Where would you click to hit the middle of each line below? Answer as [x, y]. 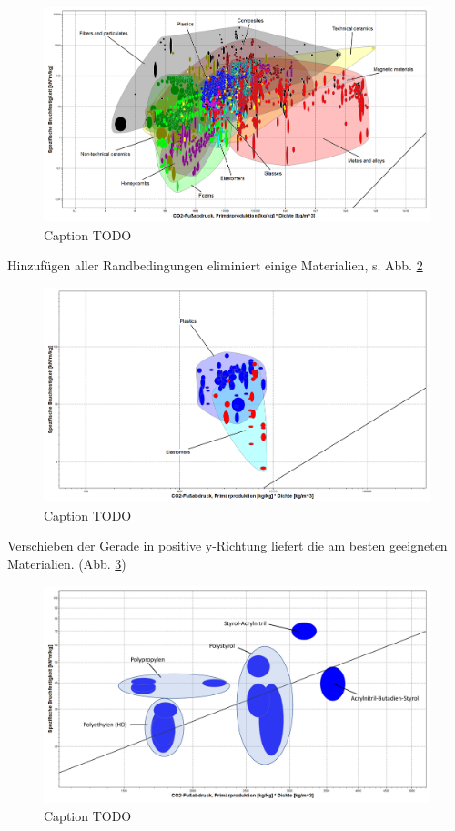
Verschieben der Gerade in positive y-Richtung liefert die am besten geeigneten [227, 546]
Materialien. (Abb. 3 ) [67, 564]
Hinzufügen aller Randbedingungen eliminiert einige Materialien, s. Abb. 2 [215, 265]
